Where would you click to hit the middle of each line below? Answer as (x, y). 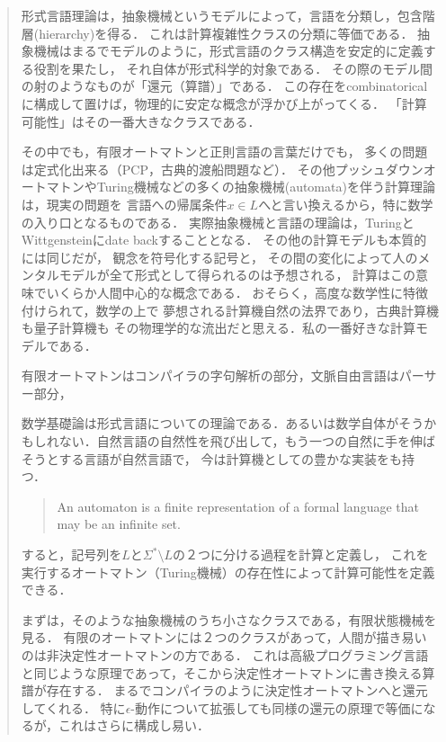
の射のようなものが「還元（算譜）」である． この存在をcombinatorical (224, 86)
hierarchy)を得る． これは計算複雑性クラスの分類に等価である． (226, 33)
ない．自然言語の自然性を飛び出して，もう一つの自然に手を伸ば (247, 441)
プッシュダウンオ (385, 169)
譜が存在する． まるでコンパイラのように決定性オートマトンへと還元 (224, 690)
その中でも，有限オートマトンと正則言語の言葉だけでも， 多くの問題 (224, 152)
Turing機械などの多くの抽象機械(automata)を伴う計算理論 (266, 187)
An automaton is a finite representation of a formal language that (238, 506)
